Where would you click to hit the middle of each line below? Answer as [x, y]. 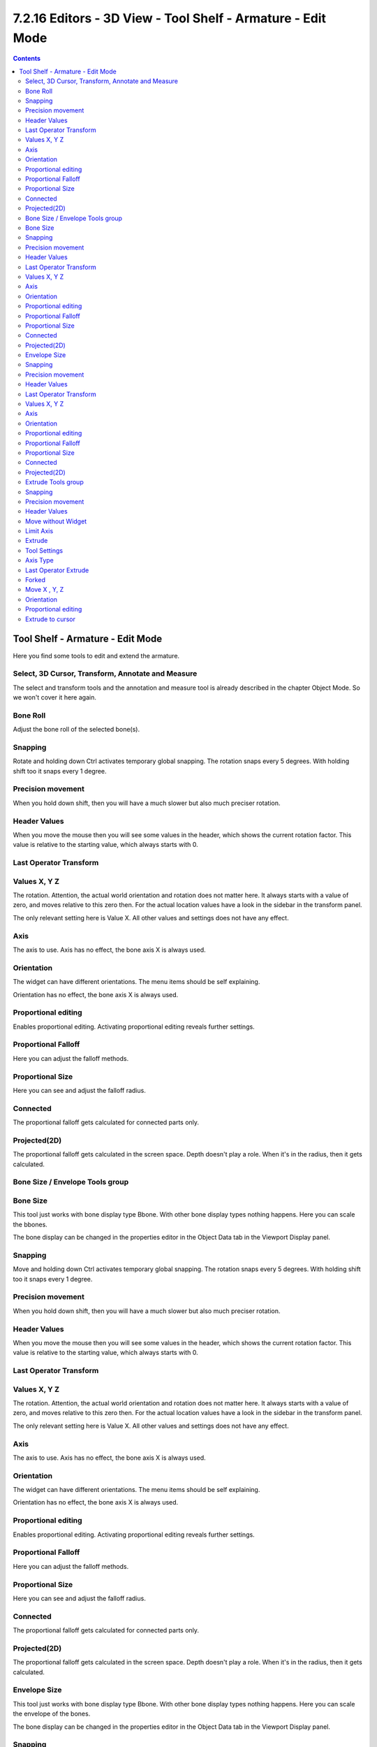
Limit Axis [39, 531]
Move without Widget [56, 521]
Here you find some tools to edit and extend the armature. [96, 655]
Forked [35, 580]
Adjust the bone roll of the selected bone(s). [76, 730]
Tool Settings [44, 550]
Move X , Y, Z [45, 590]
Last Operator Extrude [57, 570]
